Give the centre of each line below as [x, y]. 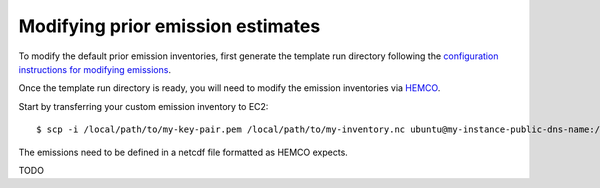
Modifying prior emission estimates [169, 26]
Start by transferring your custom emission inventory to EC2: [143, 106]
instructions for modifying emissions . [95, 69]
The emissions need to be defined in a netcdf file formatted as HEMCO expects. [183, 152]
